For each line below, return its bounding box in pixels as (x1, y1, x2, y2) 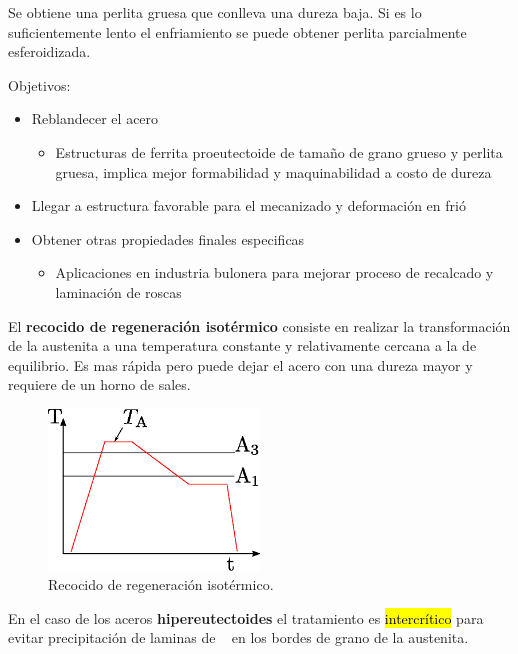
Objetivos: (8, 74, 71, 95)
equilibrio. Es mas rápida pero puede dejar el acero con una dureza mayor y (8, 354, 473, 375)
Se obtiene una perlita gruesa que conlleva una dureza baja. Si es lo (8, 2, 422, 22)
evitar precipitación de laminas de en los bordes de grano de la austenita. (8, 627, 469, 648)
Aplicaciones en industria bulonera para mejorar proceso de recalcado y (55, 262, 494, 283)
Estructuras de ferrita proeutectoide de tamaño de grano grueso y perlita (55, 141, 503, 162)
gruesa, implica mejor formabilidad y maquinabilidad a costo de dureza (55, 161, 492, 182)
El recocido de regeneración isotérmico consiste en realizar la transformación (8, 315, 511, 336)
